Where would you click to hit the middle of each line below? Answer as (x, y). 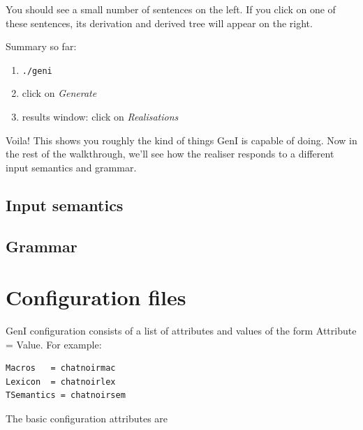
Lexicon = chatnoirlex (61, 382)
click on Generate (59, 93)
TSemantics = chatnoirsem (66, 396)
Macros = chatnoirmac (61, 368)
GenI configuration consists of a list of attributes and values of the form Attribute (181, 331)
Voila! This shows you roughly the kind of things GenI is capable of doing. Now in (181, 140)
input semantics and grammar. (71, 167)
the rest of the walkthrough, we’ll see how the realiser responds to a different (170, 154)
